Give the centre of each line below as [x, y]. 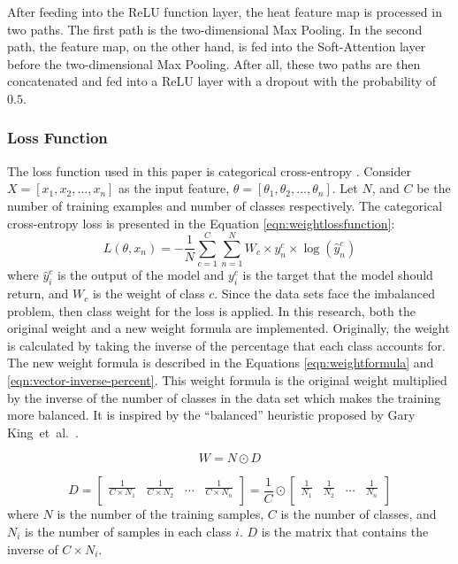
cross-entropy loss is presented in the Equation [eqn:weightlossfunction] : [201, 223]
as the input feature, [174, 188]
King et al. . [43, 432]
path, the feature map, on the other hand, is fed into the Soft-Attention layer [217, 46]
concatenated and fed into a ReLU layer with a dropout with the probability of [222, 81]
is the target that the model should [338, 275]
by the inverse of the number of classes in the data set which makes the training [224, 397]
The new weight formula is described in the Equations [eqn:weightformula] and [221, 363]
